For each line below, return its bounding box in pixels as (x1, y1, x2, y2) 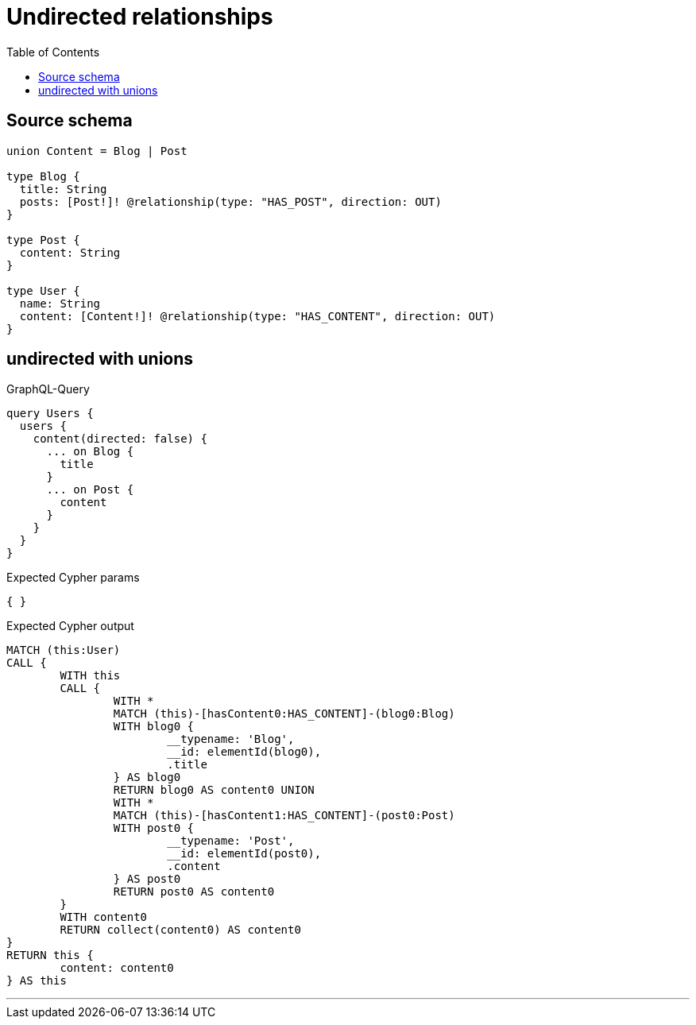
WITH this (60, 669, 121, 683)
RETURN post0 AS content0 (113, 885, 275, 899)
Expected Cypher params (6, 571, 140, 585)
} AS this (6, 974, 67, 988)
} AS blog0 (113, 771, 181, 784)
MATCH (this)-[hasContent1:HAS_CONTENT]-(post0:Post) (113, 809, 455, 822)
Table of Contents (6, 44, 100, 59)
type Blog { (6, 169, 80, 183)
